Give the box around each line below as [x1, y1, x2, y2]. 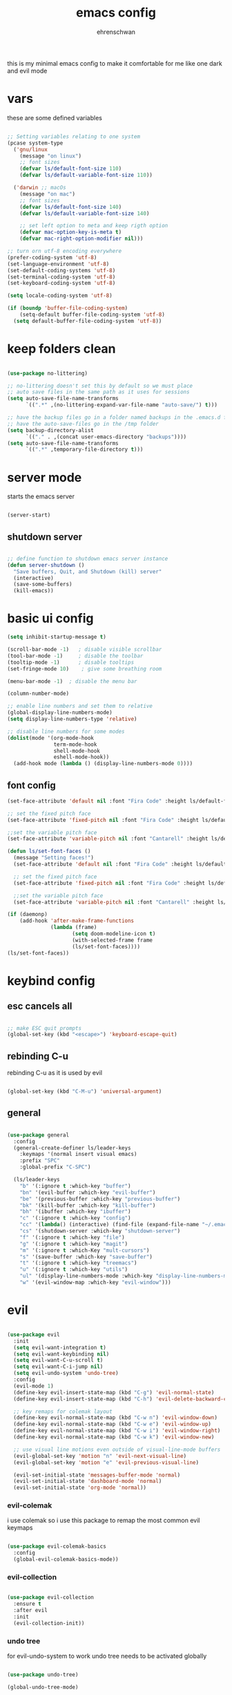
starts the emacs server [7, 492, 75, 500]
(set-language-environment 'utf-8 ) [7, 261, 110, 268]
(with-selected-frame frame [72, 937, 153, 944]
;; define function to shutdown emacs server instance [7, 555, 168, 562]
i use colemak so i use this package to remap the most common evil [7, 1516, 200, 1525]
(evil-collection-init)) [13, 1620, 85, 1627]
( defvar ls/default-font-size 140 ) [19, 203, 122, 210]
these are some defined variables [7, 113, 102, 122]
